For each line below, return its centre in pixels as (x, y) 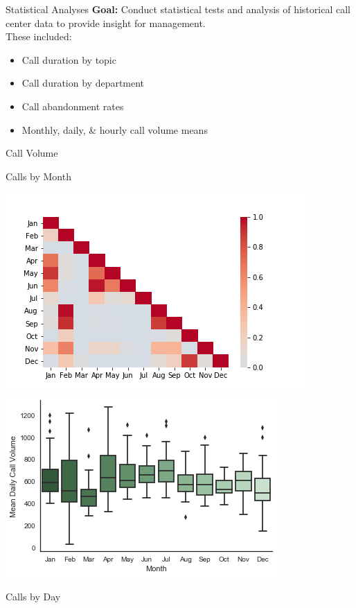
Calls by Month (38, 176)
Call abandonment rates (73, 106)
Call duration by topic (69, 59)
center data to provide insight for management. (106, 23)
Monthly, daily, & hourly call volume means (115, 129)
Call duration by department (83, 83)
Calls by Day (33, 596)
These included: (39, 36)
